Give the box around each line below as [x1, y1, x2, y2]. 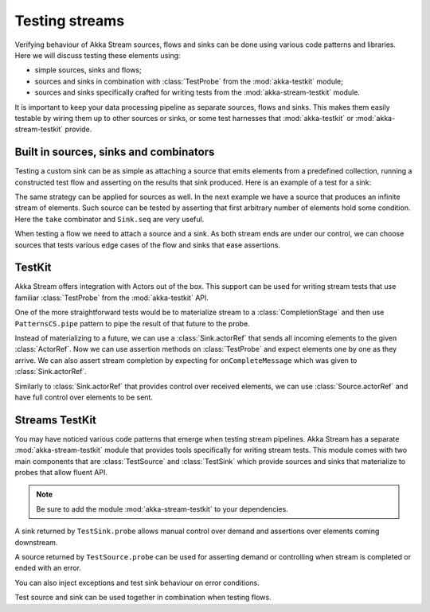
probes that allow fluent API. [14, 468, 107, 478]
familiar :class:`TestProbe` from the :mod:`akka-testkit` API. [14, 293, 209, 302]
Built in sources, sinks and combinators [14, 146, 215, 159]
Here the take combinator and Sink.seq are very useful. [14, 214, 205, 224]
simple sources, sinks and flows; [34, 65, 143, 75]
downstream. [14, 537, 58, 547]
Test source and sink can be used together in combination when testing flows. [14, 593, 272, 602]
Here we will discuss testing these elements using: [14, 50, 181, 60]
